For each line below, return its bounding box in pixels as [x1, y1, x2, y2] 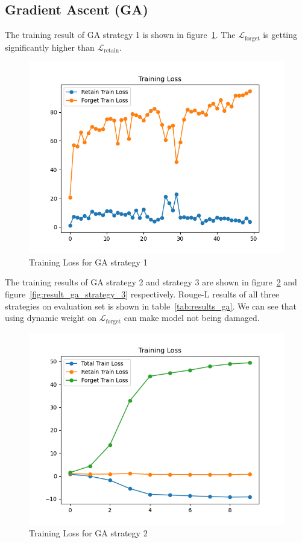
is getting [263, 28, 298, 41]
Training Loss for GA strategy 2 [29, 527, 148, 539]
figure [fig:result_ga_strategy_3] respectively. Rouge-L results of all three [5, 288, 280, 300]
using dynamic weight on [5, 311, 97, 324]
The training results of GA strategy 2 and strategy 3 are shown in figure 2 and [5, 276, 297, 288]
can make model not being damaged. [124, 311, 260, 324]
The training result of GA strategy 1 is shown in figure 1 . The [5, 28, 236, 41]
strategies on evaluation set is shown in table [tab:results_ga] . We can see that [5, 299, 297, 312]
